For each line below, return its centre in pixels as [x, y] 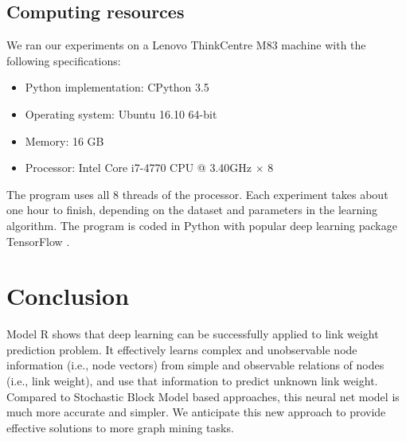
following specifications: [64, 60]
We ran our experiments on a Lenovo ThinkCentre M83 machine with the [186, 45]
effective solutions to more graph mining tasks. [120, 427]
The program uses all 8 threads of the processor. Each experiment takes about [197, 194]
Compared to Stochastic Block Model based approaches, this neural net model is [203, 396]
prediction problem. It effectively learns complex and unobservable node [182, 349]
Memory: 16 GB [64, 140]
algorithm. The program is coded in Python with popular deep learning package [202, 225]
